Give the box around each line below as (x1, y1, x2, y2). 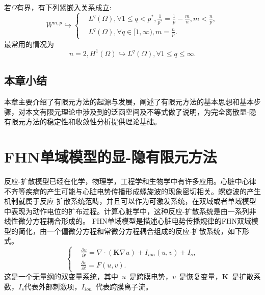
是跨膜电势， (129, 271, 173, 282)
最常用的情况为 (4, 38, 54, 49)
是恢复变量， (179, 271, 222, 282)
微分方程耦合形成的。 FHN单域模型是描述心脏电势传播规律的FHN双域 (18, 216, 251, 226)
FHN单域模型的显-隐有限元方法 (4, 146, 217, 167)
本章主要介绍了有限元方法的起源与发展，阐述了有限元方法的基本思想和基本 (4, 96, 254, 107)
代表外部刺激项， (24, 281, 82, 291)
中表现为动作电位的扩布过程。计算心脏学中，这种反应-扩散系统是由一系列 (4, 205, 249, 216)
